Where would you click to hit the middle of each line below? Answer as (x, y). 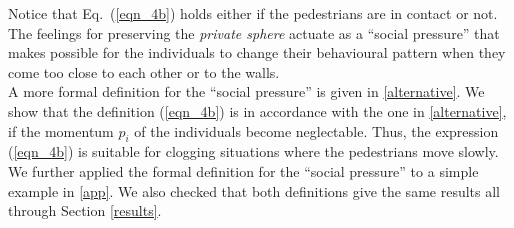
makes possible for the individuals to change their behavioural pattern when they (257, 52)
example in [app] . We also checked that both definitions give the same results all (254, 190)
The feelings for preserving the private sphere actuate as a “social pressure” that (254, 32)
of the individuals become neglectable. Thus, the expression (316, 130)
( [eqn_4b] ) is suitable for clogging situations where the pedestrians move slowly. (253, 151)
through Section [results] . (85, 210)
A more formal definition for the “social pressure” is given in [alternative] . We (246, 91)
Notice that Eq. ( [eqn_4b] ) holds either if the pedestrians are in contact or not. (253, 13)
